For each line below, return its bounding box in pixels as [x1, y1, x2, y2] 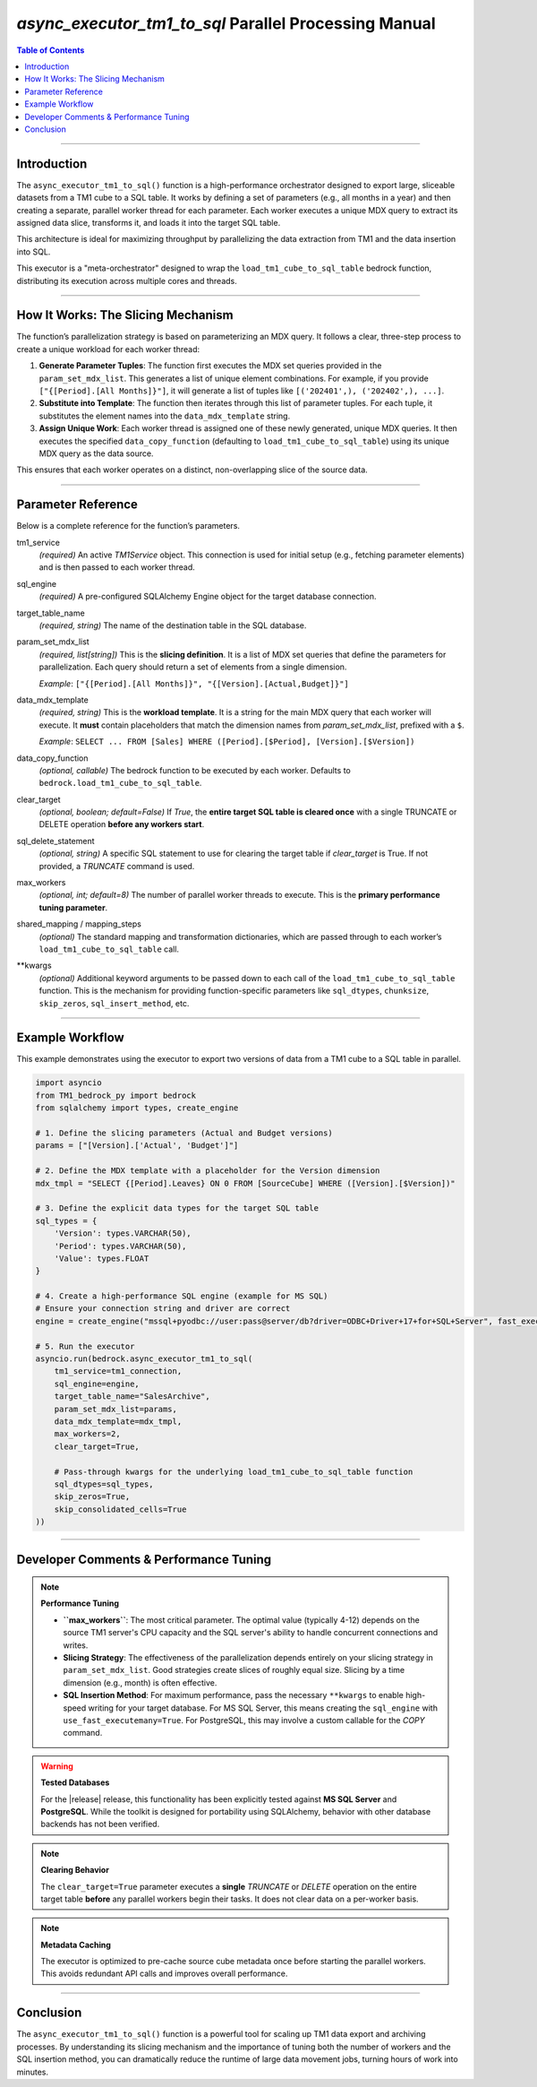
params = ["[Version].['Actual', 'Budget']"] [35, 1141, 239, 1151]
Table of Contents [16, 45, 85, 56]
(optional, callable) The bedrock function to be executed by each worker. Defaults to [38, 764, 351, 775]
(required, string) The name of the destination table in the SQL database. [38, 619, 307, 631]
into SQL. [16, 246, 51, 257]
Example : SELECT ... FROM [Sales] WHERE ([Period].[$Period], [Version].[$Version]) [38, 736, 415, 747]
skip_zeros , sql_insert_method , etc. [38, 997, 190, 1008]
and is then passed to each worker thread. [38, 562, 196, 573]
